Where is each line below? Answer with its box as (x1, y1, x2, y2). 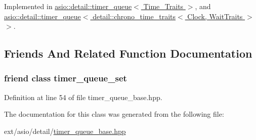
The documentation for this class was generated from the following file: (4, 109, 224, 119)
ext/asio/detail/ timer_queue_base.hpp (4, 125, 126, 136)
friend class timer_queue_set (4, 72, 127, 84)
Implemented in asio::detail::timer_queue (4, 1, 132, 11)
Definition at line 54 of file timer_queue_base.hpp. (4, 91, 162, 102)
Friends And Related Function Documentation (4, 45, 252, 61)
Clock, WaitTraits (187, 11, 243, 21)
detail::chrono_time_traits (93, 11, 176, 21)
